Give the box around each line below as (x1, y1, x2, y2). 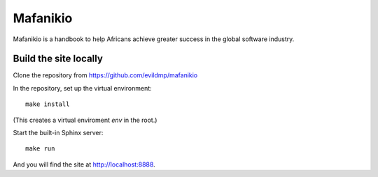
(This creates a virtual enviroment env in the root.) (13, 116, 157, 124)
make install (25, 100, 70, 108)
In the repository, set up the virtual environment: (13, 84, 152, 92)
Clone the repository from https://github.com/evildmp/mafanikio (13, 71, 198, 79)
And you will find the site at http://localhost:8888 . (13, 160, 155, 169)
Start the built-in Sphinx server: (13, 129, 104, 137)
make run (25, 145, 55, 153)
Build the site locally (13, 53, 103, 65)
